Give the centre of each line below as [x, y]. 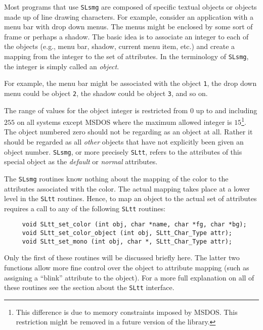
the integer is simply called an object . [62, 66]
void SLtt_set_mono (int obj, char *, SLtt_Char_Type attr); [127, 241]
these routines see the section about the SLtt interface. [89, 287]
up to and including [227, 110]
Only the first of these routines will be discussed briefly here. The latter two [122, 257]
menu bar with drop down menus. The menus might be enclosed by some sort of [128, 27]
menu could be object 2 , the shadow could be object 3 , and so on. [106, 93]
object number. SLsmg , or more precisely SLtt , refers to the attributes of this [123, 151]
